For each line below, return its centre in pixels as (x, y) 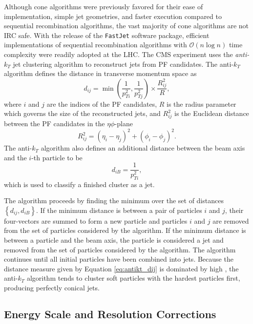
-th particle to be (57, 157)
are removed (231, 220)
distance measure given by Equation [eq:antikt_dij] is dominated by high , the (121, 268)
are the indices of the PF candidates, (102, 104)
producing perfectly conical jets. (52, 287)
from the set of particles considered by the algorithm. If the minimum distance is (125, 230)
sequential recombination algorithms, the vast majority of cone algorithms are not (126, 26)
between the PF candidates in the (54, 124)
